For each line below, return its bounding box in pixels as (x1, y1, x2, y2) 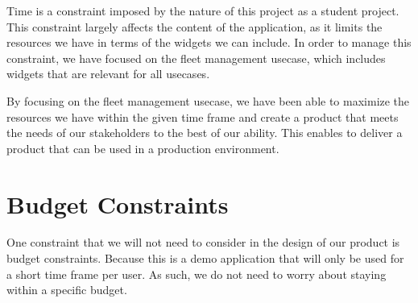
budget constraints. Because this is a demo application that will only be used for (6, 250, 404, 267)
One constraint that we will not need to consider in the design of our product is (6, 234, 400, 251)
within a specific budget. (6, 281, 127, 298)
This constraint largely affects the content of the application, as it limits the (6, 18, 383, 35)
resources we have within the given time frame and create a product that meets (6, 108, 399, 125)
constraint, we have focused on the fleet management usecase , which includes (6, 49, 386, 66)
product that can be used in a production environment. (6, 139, 279, 156)
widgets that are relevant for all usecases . (6, 65, 210, 82)
